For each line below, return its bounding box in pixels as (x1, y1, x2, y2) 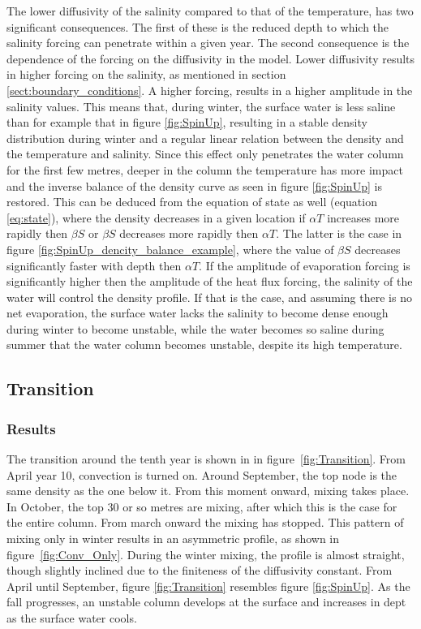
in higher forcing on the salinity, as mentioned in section (6, 66, 286, 83)
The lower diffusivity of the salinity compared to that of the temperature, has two (6, 2, 414, 19)
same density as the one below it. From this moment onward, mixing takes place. (6, 482, 410, 499)
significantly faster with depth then (6, 256, 182, 274)
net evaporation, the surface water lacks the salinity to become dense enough (6, 304, 389, 321)
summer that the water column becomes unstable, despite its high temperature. (6, 336, 402, 353)
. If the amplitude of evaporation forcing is (199, 256, 410, 274)
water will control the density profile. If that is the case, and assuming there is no (6, 288, 412, 305)
